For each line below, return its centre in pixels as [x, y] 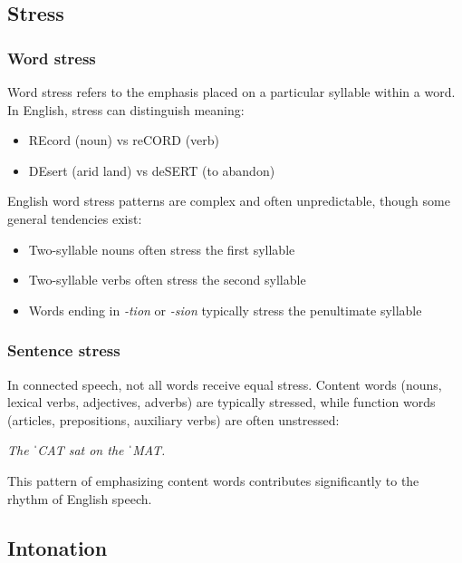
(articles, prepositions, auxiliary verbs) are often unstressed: [173, 419]
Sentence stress [64, 350]
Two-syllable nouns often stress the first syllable [162, 249]
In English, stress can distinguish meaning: [126, 109]
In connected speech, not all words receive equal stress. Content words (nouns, [225, 384]
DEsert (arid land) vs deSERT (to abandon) [152, 170]
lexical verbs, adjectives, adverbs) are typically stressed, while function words [221, 402]
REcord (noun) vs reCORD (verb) [124, 140]
